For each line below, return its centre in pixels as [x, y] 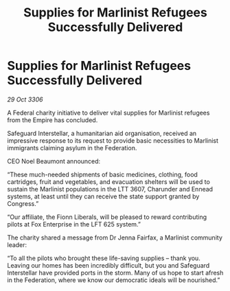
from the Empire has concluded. [53, 120]
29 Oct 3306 [25, 99]
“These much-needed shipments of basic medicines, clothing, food [102, 174]
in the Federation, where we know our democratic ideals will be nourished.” [114, 280]
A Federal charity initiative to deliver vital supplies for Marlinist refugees [108, 113]
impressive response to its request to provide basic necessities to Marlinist [113, 140]
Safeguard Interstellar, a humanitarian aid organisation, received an [102, 133]
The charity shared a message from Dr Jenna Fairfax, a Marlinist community [115, 237]
